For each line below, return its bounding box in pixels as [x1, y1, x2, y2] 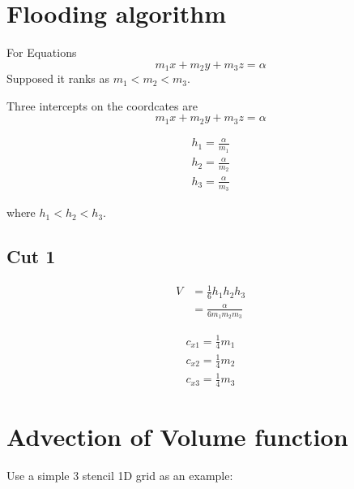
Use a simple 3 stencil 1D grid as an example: [6, 467, 233, 484]
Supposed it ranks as [6, 70, 110, 87]
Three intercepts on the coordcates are [6, 97, 198, 114]
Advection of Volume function [6, 420, 348, 453]
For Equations [6, 44, 77, 61]
